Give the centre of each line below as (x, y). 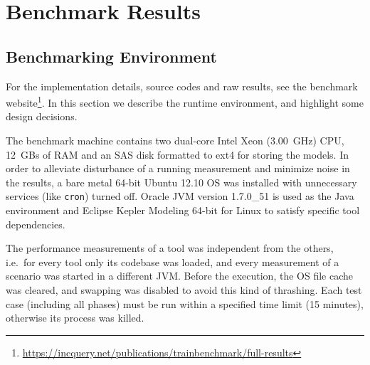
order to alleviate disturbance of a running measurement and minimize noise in (178, 168)
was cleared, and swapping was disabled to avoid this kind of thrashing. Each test (184, 290)
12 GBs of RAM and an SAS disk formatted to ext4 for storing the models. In (177, 154)
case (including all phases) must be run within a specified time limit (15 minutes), (185, 303)
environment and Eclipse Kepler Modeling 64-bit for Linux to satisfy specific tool (183, 210)
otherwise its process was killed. (75, 318)
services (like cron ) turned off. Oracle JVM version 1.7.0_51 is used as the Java (180, 196)
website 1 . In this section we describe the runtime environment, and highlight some (185, 101)
